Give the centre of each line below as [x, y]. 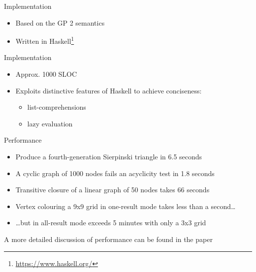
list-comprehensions [57, 107]
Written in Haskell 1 [45, 40]
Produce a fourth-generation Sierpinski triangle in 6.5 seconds [109, 156]
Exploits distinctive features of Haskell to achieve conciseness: [109, 90]
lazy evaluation [50, 123]
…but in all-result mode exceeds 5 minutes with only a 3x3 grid [111, 223]
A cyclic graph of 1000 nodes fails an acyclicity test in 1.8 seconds [115, 173]
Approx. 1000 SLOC [46, 74]
